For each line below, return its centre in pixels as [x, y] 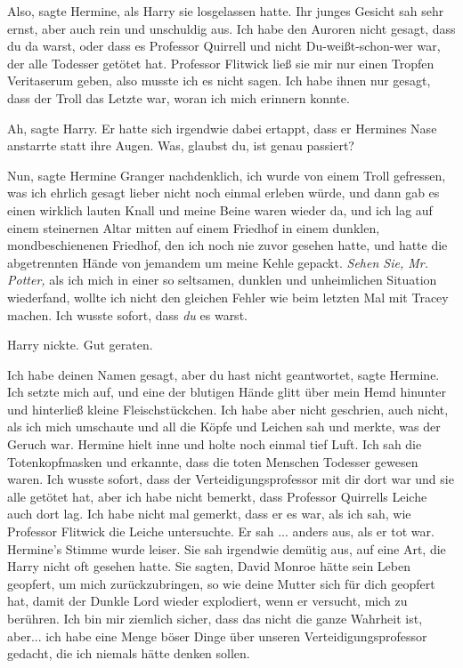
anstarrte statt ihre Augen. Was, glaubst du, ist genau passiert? [181, 145]
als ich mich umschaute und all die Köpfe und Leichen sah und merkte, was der [224, 427]
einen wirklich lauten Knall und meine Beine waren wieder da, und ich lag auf [220, 209]
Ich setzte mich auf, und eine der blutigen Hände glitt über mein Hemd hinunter [227, 392]
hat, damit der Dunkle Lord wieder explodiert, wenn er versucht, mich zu [207, 601]
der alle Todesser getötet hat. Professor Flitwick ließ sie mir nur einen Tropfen [221, 63]
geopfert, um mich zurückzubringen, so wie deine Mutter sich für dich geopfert [221, 583]
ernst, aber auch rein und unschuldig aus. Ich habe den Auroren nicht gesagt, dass [231, 28]
